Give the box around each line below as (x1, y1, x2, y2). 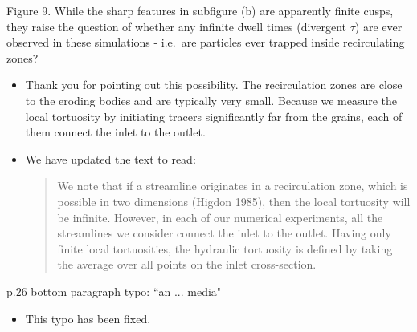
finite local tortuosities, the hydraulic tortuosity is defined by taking (57, 240, 393, 257)
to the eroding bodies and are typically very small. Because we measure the (25, 91, 398, 108)
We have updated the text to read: (25, 150, 196, 167)
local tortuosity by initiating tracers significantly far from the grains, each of (25, 107, 403, 124)
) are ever (354, 18, 403, 34)
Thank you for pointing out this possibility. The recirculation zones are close (25, 76, 403, 93)
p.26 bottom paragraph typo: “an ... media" (6, 282, 222, 299)
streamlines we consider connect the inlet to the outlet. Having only (57, 225, 391, 241)
